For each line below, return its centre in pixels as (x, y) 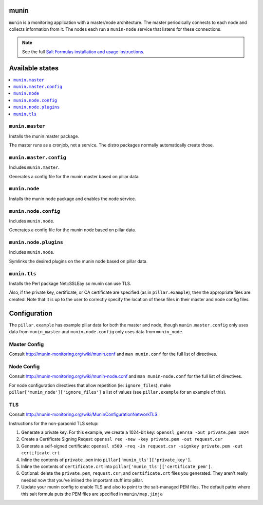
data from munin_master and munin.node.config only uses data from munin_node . (96, 332)
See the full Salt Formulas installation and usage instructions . (83, 52)
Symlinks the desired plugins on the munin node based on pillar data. (78, 261)
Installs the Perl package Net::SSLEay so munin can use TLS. (70, 283)
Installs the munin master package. (44, 136)
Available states (34, 68)
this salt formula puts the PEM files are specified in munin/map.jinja (92, 494)
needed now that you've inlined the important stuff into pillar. (82, 480)
